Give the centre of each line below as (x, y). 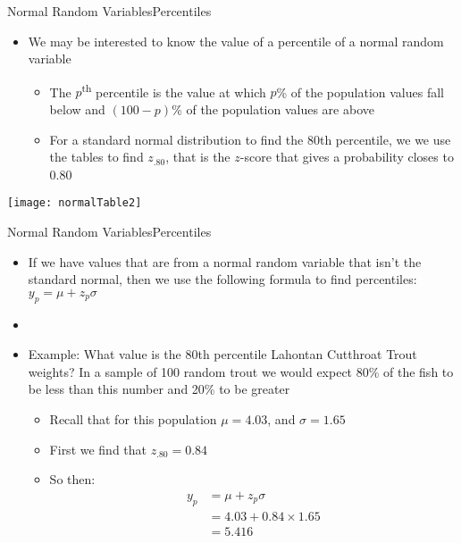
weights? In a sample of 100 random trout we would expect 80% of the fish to (241, 371)
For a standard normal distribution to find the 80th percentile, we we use (250, 139)
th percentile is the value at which (174, 90)
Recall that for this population (133, 419)
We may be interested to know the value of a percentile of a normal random (236, 41)
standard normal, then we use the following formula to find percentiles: (222, 279)
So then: (72, 479)
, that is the (198, 157)
